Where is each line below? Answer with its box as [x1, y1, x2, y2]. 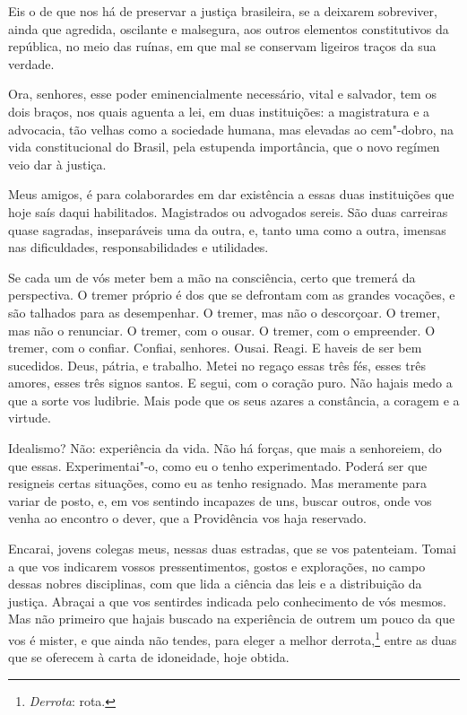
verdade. [8, 54, 55, 73]
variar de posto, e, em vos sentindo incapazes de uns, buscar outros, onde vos [8, 491, 432, 510]
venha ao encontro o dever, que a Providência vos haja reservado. [8, 509, 367, 528]
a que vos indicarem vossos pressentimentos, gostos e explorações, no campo [8, 556, 426, 575]
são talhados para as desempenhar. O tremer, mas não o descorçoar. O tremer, [8, 302, 440, 321]
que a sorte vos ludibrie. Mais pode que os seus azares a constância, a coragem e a [8, 390, 460, 409]
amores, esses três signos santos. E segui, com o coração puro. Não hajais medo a [8, 373, 453, 392]
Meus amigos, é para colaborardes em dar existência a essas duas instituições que [8, 185, 454, 204]
